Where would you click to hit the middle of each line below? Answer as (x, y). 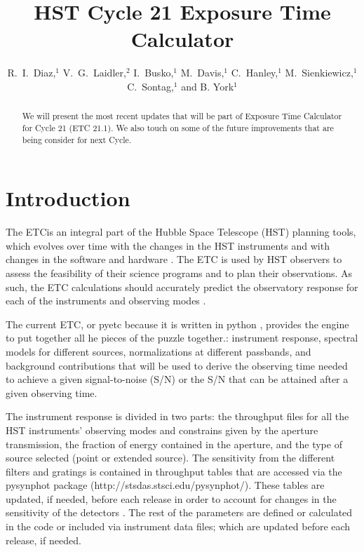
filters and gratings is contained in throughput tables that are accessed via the (174, 471)
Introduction (68, 198)
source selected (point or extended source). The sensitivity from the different (170, 458)
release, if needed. (43, 540)
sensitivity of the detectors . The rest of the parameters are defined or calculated (179, 512)
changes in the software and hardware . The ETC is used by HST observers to (174, 259)
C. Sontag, (150, 86)
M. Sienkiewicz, (319, 73)
